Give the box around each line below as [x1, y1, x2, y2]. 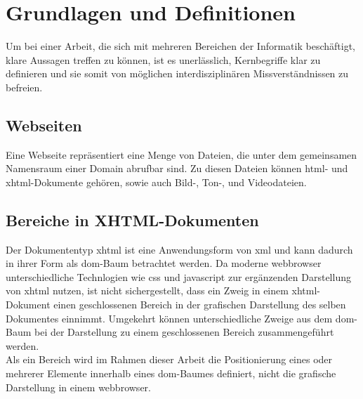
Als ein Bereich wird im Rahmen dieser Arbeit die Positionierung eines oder [6, 352, 333, 367]
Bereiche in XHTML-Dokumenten [6, 209, 259, 230]
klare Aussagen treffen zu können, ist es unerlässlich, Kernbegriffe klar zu [6, 52, 321, 67]
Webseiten [6, 114, 82, 136]
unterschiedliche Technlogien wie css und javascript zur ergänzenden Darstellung [6, 269, 351, 284]
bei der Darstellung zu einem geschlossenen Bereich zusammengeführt [34, 325, 334, 339]
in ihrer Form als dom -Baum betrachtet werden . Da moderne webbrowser [6, 256, 322, 270]
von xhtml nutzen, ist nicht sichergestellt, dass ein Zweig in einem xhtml [6, 283, 317, 298]
